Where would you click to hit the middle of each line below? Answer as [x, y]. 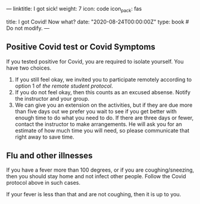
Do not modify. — [28, 28]
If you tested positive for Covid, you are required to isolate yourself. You [95, 61]
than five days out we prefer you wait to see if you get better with [96, 111]
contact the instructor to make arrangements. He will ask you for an [98, 124]
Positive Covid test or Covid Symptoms [81, 47]
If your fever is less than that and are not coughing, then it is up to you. [94, 194]
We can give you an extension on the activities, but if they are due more [104, 105]
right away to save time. [44, 137]
